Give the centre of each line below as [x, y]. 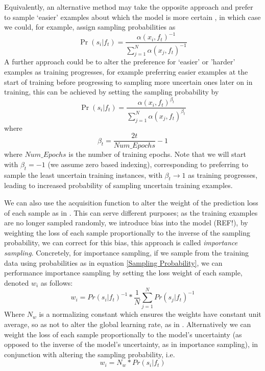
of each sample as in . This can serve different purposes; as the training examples [131, 212]
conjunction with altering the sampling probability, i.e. [90, 354]
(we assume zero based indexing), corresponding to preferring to [148, 164]
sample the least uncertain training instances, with [83, 175]
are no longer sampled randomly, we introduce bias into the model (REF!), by [126, 223]
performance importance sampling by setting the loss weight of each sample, [123, 273]
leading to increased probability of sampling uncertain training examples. [118, 185]
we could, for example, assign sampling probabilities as [90, 27]
